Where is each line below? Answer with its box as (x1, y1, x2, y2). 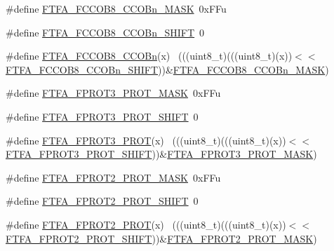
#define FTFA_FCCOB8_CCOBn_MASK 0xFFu (6, 1, 227, 15)
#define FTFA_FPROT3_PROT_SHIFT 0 (6, 109, 199, 123)
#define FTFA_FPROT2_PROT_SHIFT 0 (6, 194, 199, 208)
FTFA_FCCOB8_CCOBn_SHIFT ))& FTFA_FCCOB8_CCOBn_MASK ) (6, 62, 329, 76)
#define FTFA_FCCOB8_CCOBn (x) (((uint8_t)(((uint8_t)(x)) (6, 48, 293, 63)
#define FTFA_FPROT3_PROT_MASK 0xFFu (6, 86, 221, 100)
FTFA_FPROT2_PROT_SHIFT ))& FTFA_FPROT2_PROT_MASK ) (6, 231, 317, 245)
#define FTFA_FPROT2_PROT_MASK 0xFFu (6, 170, 221, 184)
